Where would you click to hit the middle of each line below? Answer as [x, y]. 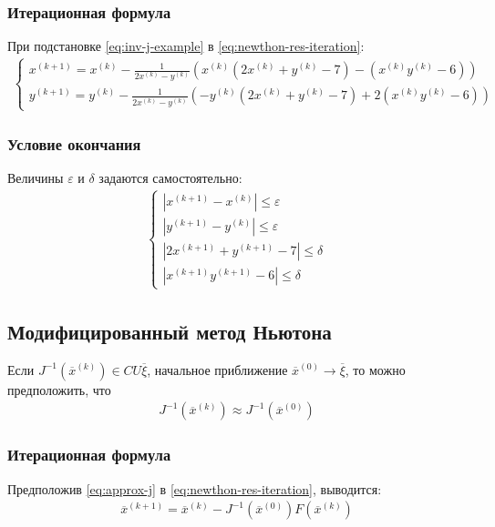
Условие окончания [74, 144]
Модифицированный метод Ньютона [170, 331]
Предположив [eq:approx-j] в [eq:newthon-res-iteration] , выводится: [195, 488]
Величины [36, 178]
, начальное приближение [217, 369]
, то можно [375, 369]
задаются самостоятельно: [170, 178]
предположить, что [59, 389]
